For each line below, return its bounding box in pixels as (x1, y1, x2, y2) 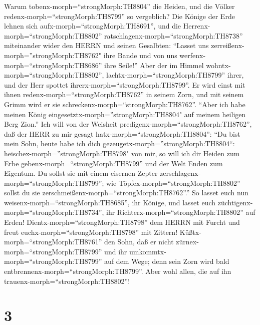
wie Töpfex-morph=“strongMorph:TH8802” (106, 177, 240, 188)
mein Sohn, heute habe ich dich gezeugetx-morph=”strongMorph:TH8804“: (4, 138, 235, 149)
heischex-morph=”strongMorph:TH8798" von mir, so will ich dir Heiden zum (4, 148, 240, 158)
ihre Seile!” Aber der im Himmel (104, 60, 204, 70)
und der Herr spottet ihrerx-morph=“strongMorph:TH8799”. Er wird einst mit (4, 79, 245, 90)
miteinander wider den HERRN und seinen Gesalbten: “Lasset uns (4, 40, 209, 51)
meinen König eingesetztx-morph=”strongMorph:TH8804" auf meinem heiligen (4, 109, 246, 119)
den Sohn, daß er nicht (104, 236, 174, 247)
